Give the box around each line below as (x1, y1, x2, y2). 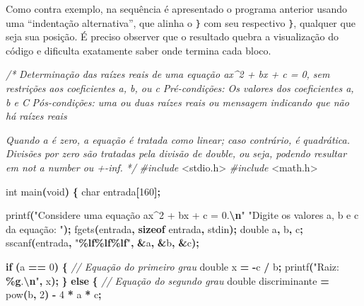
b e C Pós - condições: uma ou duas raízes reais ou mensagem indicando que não (6, 94, 349, 109)
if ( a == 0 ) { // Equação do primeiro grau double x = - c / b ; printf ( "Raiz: (6, 259, 339, 273)
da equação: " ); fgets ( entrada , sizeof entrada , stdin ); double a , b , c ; (6, 221, 303, 236)
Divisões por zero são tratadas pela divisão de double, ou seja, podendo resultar (6, 146, 347, 161)
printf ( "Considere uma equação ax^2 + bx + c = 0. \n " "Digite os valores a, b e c (6, 208, 359, 222)
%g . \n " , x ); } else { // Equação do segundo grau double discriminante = (6, 273, 329, 288)
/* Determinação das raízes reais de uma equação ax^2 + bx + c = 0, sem (6, 67, 330, 81)
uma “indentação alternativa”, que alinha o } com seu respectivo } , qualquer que (6, 15, 356, 30)
